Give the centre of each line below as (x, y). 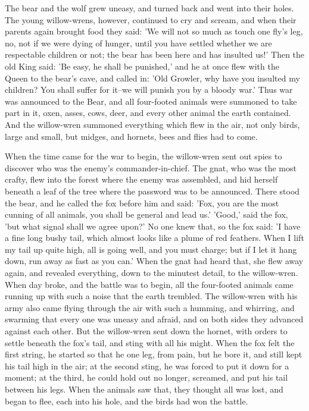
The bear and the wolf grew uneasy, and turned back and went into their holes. (149, 8)
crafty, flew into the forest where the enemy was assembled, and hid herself (141, 179)
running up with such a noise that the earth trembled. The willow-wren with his (151, 296)
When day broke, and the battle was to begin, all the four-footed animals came (149, 284)
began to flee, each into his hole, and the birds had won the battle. (127, 401)
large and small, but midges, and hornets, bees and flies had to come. (131, 136)
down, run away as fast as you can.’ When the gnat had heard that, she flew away (154, 261)
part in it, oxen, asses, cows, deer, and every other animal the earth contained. (148, 113)
